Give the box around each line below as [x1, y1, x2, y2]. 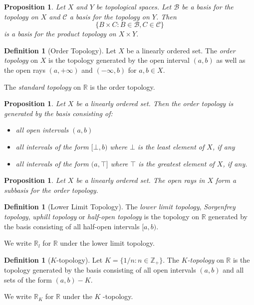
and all [223, 265, 244, 275]
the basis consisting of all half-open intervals [4, 221, 140, 231]
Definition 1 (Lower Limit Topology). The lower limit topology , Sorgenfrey [4, 201, 236, 212]
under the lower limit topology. [60, 238, 155, 248]
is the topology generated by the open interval [48, 55, 190, 65]
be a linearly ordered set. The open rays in [76, 175, 205, 185]
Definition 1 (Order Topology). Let [4, 45, 116, 55]
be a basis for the [182, 1, 234, 11]
